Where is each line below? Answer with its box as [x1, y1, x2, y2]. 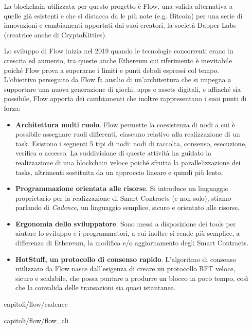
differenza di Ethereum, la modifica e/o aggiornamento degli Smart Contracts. [15, 238, 249, 248]
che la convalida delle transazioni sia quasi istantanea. [15, 282, 176, 293]
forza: [4, 103, 20, 113]
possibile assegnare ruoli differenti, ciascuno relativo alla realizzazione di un [15, 129, 240, 139]
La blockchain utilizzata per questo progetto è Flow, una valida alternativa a [4, 1, 233, 11]
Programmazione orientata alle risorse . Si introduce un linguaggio [15, 183, 229, 193]
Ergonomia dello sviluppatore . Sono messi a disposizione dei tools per [15, 218, 236, 228]
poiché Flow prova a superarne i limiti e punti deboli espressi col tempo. [4, 65, 219, 75]
